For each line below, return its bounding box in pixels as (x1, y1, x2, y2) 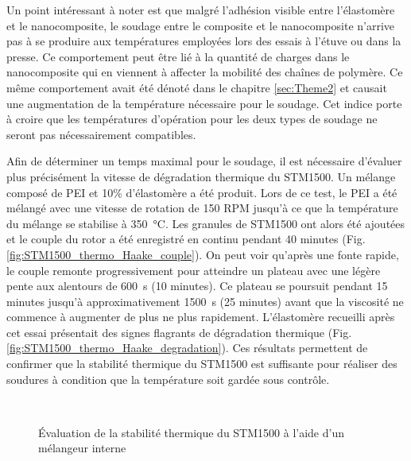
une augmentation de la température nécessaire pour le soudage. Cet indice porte (6, 95, 402, 111)
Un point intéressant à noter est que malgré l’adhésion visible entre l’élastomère (6, 2, 395, 17)
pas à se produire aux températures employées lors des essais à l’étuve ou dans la (6, 33, 401, 49)
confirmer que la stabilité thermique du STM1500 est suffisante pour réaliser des (6, 355, 397, 372)
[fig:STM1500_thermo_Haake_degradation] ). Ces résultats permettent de (6, 339, 368, 356)
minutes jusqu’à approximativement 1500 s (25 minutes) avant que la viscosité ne (6, 292, 404, 309)
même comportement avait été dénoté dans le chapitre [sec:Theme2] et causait (6, 79, 387, 95)
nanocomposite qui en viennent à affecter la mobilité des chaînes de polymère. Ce (6, 64, 403, 80)
